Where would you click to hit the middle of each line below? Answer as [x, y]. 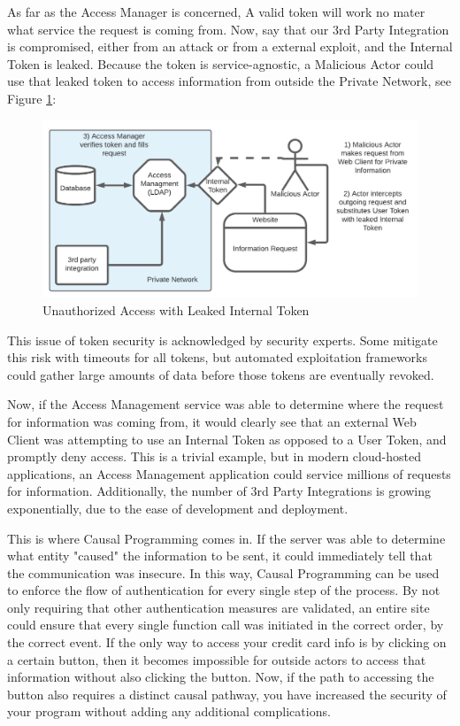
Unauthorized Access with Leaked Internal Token [176, 309]
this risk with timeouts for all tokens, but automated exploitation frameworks [218, 357]
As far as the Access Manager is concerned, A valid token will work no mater [216, 12]
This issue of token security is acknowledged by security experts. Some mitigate [222, 340]
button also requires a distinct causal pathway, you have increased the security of [227, 694]
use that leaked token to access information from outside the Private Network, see [229, 81]
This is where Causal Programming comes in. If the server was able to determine [226, 538]
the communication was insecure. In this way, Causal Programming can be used [223, 572]
